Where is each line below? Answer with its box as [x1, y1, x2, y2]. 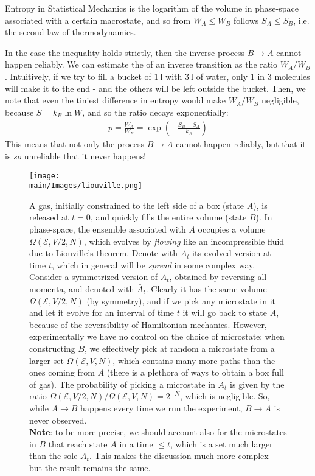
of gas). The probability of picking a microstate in [29, 377, 215, 390]
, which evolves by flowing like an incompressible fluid [83, 234, 285, 247]
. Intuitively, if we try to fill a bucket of [5, 69, 151, 82]
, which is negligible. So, [179, 390, 270, 402]
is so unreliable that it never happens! [5, 149, 147, 162]
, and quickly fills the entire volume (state [90, 211, 247, 223]
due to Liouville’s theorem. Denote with [29, 247, 178, 259]
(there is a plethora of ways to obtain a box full [106, 366, 284, 379]
